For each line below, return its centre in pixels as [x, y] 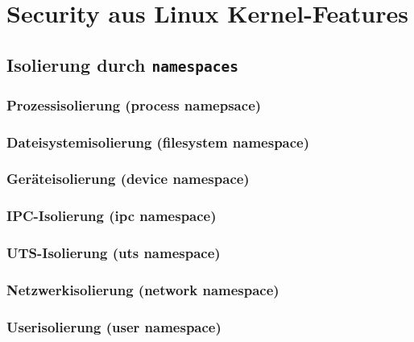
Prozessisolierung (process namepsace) [134, 104]
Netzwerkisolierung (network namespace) [143, 289]
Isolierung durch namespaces [122, 64]
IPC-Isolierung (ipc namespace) [112, 216]
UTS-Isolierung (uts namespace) [114, 253]
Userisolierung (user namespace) [114, 326]
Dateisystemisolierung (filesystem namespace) [158, 142]
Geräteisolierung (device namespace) [128, 179]
